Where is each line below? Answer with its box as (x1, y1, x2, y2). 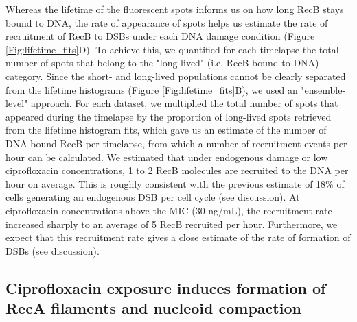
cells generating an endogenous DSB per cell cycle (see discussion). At (5, 190, 300, 204)
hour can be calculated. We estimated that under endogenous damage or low (5, 149, 328, 164)
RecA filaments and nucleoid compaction (5, 297, 301, 319)
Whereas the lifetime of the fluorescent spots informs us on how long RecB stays (5, 2, 344, 16)
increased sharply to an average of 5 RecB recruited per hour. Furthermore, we (5, 216, 338, 231)
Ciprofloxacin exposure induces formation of (5, 277, 326, 298)
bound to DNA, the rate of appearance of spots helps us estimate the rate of (5, 15, 328, 29)
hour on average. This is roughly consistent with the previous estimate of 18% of (5, 176, 345, 190)
